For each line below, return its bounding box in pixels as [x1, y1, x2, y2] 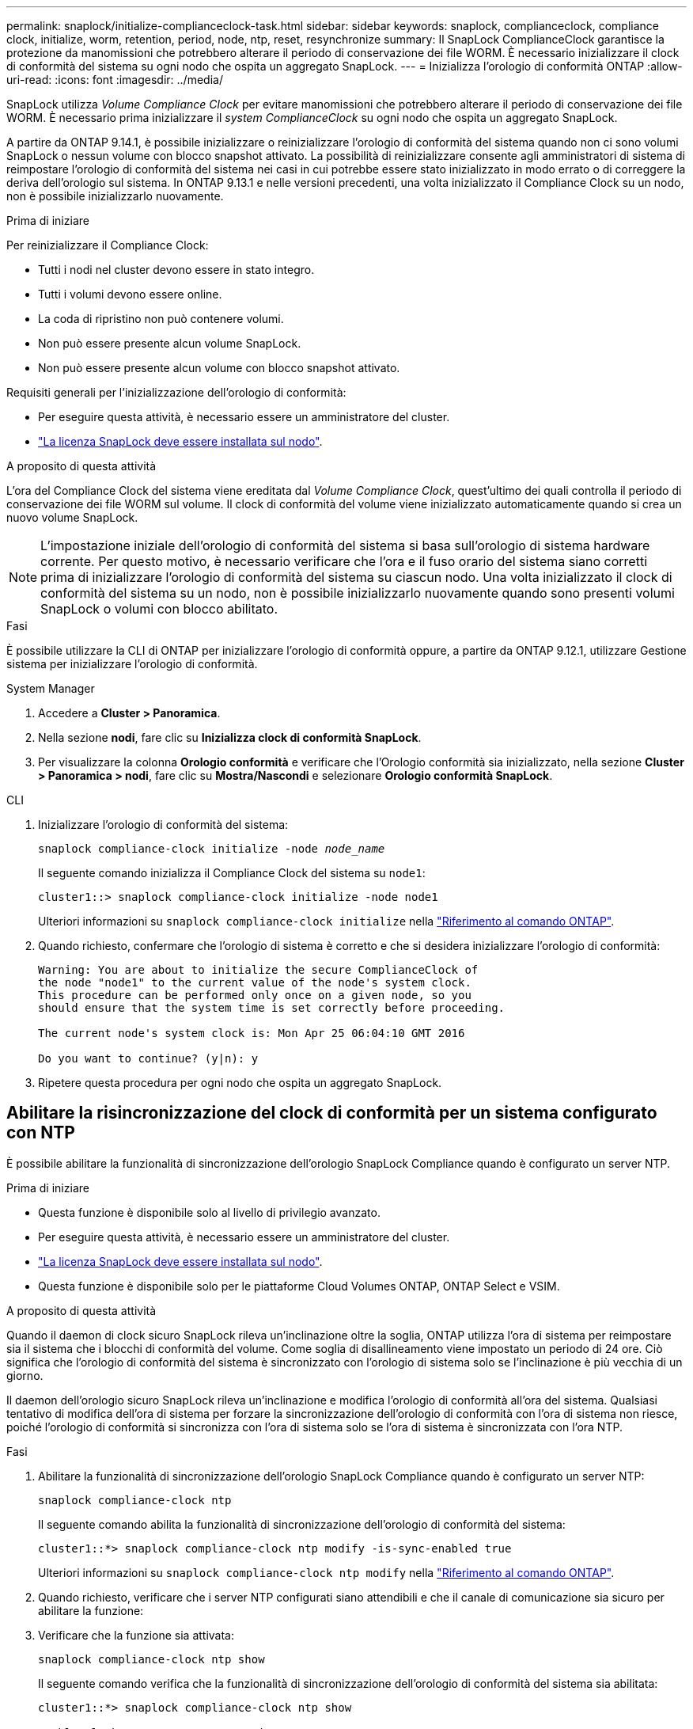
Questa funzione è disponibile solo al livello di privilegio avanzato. [38, 1205, 381, 1219]
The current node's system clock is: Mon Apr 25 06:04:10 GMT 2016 [38, 1027, 465, 1039]
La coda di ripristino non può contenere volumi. [38, 312, 284, 325]
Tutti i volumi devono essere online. [38, 287, 222, 301]
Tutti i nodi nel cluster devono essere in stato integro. [38, 263, 315, 276]
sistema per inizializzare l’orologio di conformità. [6, 657, 258, 671]
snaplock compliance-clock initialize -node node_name [38, 842, 385, 855]
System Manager [6, 682, 95, 695]
